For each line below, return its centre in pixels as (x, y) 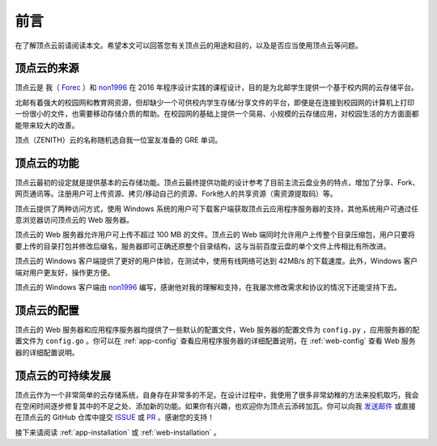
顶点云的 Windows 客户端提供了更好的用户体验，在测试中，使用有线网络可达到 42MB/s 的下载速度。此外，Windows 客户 (216, 261)
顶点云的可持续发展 (63, 375)
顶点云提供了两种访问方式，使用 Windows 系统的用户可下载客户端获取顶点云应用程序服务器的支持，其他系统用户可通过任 (216, 208)
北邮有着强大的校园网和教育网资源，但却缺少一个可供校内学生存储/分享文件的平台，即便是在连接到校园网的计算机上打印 (215, 102)
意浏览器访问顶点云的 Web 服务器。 (74, 220)
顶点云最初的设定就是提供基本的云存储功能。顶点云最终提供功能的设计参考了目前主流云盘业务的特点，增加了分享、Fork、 (217, 182)
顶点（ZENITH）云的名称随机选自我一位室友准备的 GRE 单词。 (119, 140)
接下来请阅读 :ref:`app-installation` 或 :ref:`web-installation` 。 (118, 432)
